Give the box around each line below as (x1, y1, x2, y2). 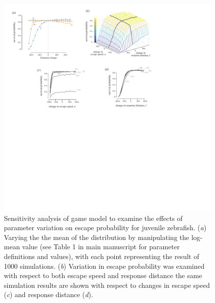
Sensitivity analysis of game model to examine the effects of (4, 213, 183, 223)
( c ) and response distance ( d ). (4, 289, 93, 300)
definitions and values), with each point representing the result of (4, 251, 199, 261)
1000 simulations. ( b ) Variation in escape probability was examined (4, 260, 205, 271)
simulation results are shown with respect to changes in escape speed (4, 280, 210, 290)
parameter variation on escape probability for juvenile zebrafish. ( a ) (4, 222, 207, 233)
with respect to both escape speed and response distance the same (4, 270, 202, 281)
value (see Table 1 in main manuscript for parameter (22, 241, 180, 252)
